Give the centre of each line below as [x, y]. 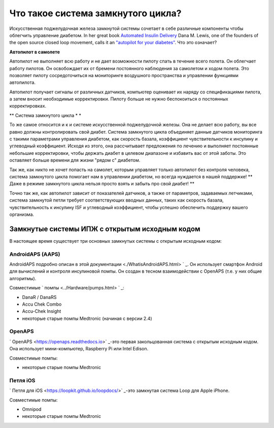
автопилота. [22, 83]
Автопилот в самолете [35, 52]
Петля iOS [22, 380]
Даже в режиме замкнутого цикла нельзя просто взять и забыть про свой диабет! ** [102, 184]
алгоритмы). [23, 278]
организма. [22, 214]
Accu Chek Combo [42, 304]
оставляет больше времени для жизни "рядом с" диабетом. [75, 160]
